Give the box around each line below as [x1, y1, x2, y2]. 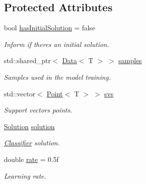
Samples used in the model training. [4, 71, 111, 82]
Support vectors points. [4, 105, 73, 115]
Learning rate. [4, 170, 47, 181]
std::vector [4, 88, 35, 98]
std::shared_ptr [4, 55, 51, 66]
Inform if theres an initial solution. [4, 39, 109, 49]
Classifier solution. [4, 138, 60, 148]
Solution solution [4, 121, 55, 131]
